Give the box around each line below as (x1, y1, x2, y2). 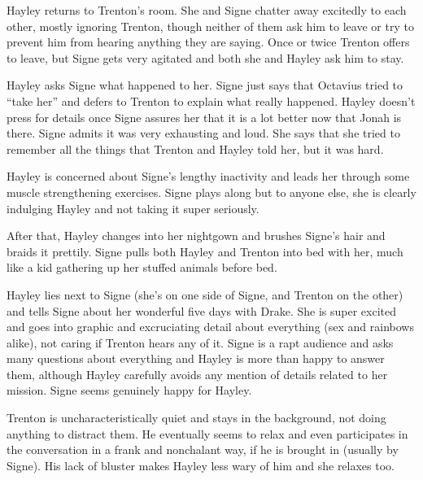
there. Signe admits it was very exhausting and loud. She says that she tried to (7, 124, 400, 142)
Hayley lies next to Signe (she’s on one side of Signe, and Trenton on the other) (7, 286, 403, 303)
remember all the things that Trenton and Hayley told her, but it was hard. (7, 140, 384, 157)
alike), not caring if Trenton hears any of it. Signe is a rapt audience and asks (7, 334, 394, 351)
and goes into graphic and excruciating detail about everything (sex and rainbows (7, 318, 414, 335)
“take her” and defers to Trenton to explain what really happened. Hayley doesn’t (7, 92, 416, 109)
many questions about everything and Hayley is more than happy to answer (7, 350, 385, 367)
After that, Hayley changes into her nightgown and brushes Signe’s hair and (7, 227, 386, 244)
